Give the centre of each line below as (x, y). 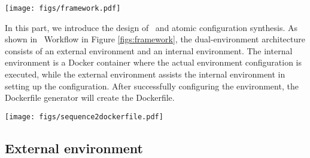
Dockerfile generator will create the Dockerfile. (90, 97)
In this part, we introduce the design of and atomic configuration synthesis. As (151, 27)
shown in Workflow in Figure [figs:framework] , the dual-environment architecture (155, 39)
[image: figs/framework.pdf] (63, 8)
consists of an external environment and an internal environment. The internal (149, 50)
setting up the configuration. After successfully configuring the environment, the (152, 86)
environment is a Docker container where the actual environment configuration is (154, 62)
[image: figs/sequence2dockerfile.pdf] (84, 117)
